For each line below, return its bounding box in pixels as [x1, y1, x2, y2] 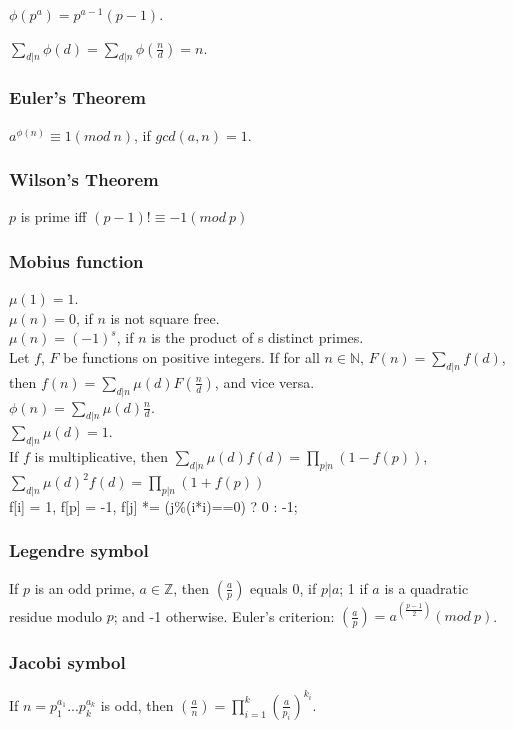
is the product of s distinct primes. [151, 327, 364, 348]
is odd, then [100, 694, 174, 715]
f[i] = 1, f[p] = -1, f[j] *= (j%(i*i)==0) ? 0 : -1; [9, 495, 298, 516]
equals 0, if [250, 577, 317, 598]
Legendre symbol [9, 538, 149, 563]
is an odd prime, [34, 577, 135, 598]
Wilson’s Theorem [9, 167, 159, 192]
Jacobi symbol [9, 650, 126, 675]
